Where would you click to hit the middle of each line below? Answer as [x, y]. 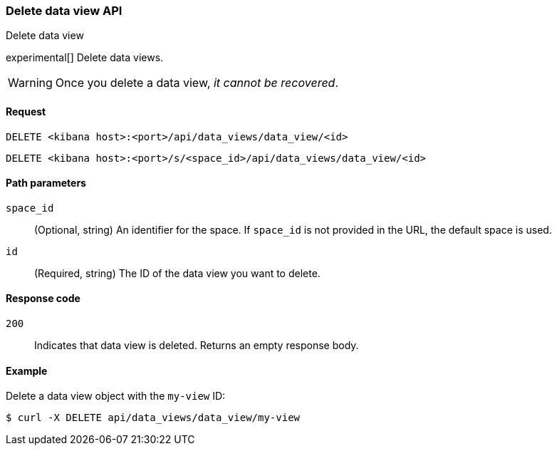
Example [27, 370]
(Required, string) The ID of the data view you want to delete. [177, 273]
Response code [43, 299]
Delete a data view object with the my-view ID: [116, 396]
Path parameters [46, 183]
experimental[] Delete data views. [85, 58]
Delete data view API [64, 11]
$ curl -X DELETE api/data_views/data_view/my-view [153, 418]
